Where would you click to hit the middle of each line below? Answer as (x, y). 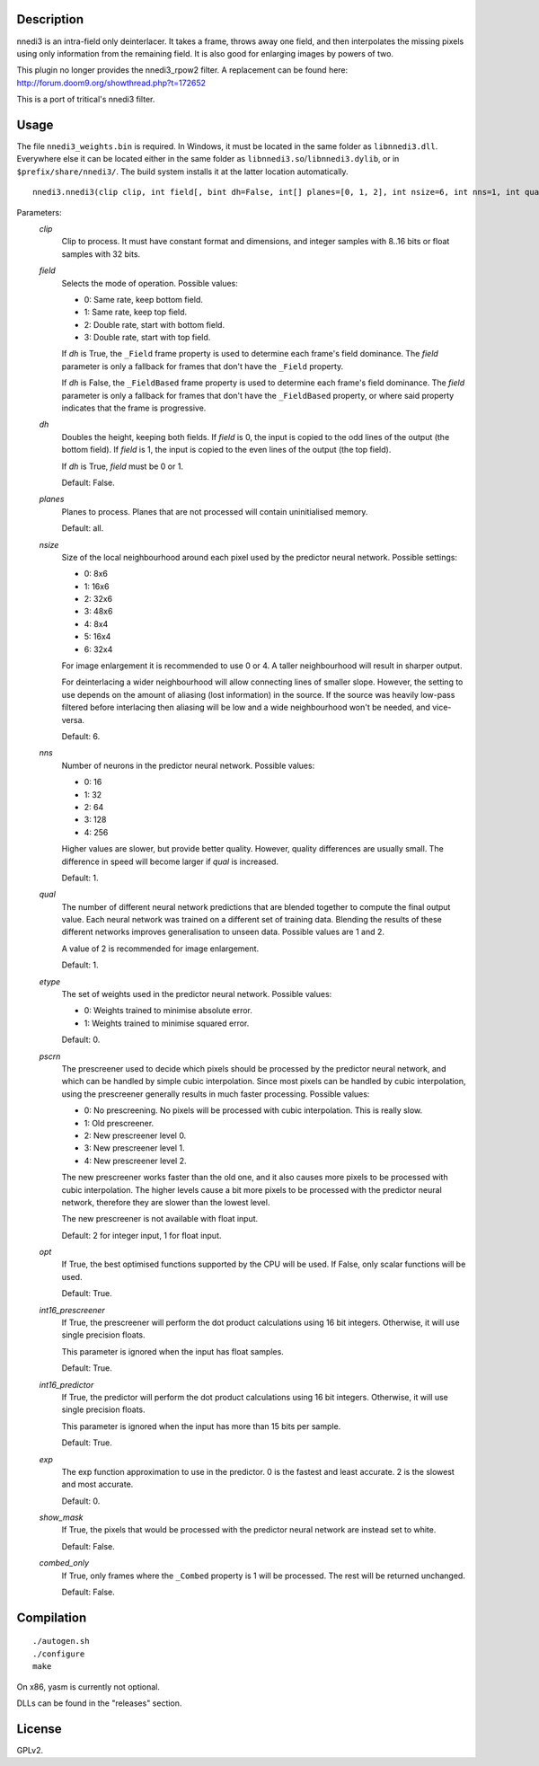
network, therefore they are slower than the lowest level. (166, 1202)
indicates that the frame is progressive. (134, 408)
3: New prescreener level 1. (134, 1148)
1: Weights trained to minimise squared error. (167, 1023)
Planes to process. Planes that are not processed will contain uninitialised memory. (215, 511)
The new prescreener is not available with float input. (160, 1219)
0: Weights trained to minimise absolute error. (168, 1011)
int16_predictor (66, 1384)
